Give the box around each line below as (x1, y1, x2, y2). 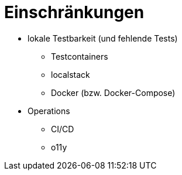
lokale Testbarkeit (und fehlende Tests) (28, 33, 178, 43)
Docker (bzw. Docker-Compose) (51, 87, 176, 98)
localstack (51, 69, 90, 80)
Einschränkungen (4, 2, 145, 22)
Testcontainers (51, 51, 108, 61)
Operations (28, 105, 70, 116)
